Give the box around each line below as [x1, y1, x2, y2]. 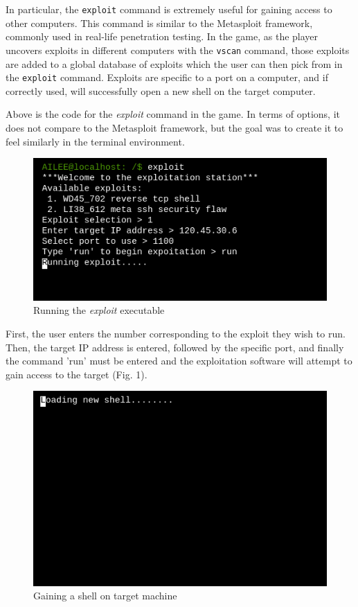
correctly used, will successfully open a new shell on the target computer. [6, 83, 316, 98]
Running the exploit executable [33, 303, 165, 317]
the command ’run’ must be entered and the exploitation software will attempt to [6, 353, 352, 368]
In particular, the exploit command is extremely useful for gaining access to [6, 2, 332, 16]
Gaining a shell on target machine [33, 588, 177, 603]
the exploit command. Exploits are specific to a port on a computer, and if [6, 70, 328, 85]
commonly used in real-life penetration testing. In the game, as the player [6, 29, 319, 44]
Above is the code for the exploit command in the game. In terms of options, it [6, 107, 340, 121]
